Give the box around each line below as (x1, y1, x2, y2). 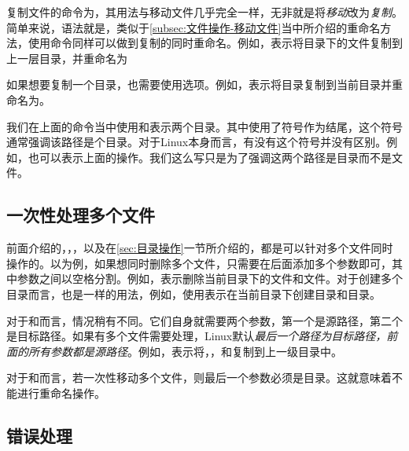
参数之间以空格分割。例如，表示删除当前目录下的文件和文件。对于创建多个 (17, 270, 403, 287)
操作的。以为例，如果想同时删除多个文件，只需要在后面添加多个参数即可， (6, 255, 392, 271)
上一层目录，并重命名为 (6, 49, 127, 66)
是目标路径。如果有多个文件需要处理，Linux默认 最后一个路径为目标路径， (6, 328, 387, 344)
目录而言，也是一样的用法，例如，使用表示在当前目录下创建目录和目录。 (6, 285, 381, 302)
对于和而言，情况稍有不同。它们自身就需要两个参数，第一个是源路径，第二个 (6, 312, 403, 328)
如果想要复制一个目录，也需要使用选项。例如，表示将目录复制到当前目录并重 (6, 76, 403, 93)
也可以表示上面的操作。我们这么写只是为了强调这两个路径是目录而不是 (28, 148, 392, 165)
